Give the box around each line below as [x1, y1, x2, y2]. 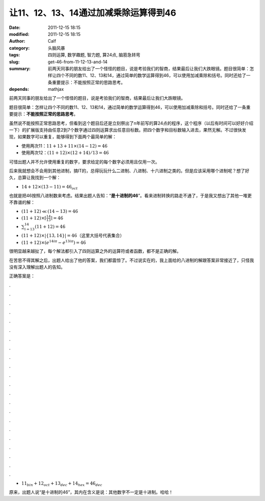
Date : [9, 25, 21, 30]
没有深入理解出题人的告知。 [9, 264, 65, 270]
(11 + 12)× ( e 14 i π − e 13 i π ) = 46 [21, 238, 86, 245]
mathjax [48, 86, 64, 92]
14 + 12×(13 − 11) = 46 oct [21, 184, 78, 191]
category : [9, 45, 30, 51]
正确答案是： [9, 273, 35, 279]
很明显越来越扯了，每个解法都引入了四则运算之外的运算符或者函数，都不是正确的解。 [9, 248, 181, 254]
